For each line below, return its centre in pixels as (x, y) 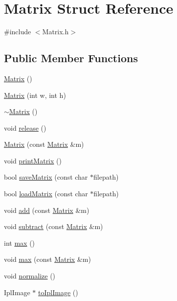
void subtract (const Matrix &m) (54, 226)
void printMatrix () (33, 160)
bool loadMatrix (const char (46, 194)
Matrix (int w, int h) (35, 95)
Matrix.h (55, 32)
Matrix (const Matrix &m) (44, 144)
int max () (20, 243)
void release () (25, 127)
